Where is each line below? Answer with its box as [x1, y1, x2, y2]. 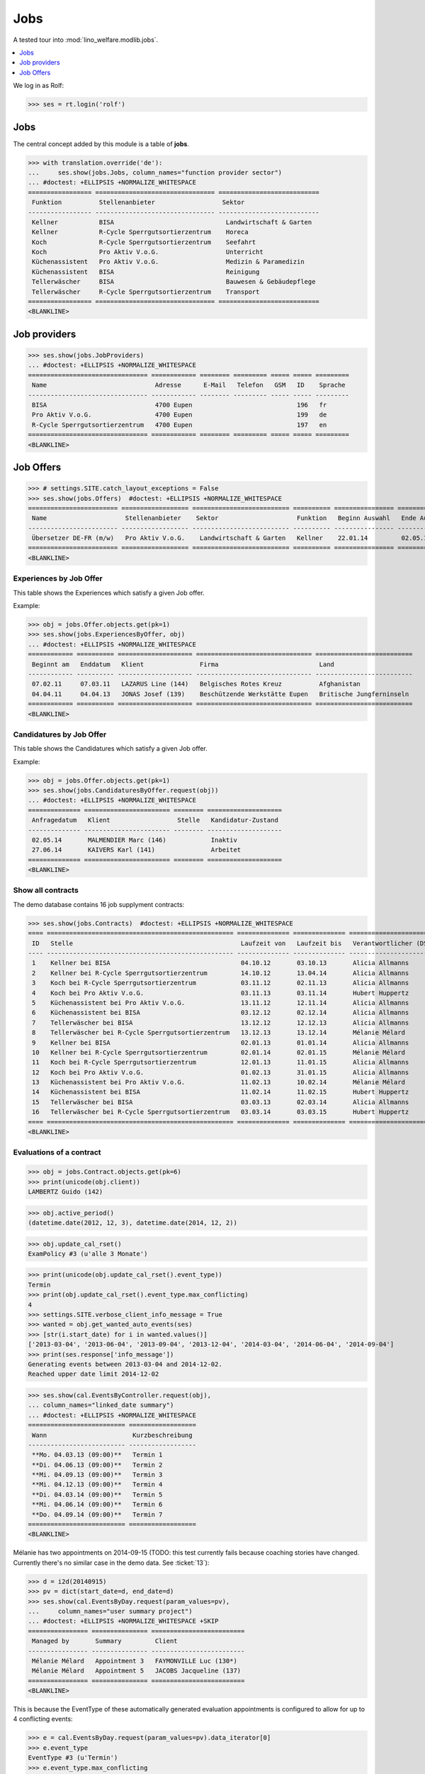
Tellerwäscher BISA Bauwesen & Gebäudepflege [32, 277, 316, 286]
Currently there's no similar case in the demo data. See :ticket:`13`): [13, 1558, 210, 1567]
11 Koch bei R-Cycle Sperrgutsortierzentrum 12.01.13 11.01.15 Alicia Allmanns [32, 1058, 409, 1067]
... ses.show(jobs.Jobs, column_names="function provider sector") [28, 168, 283, 177]
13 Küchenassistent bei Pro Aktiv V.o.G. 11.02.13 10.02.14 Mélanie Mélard [32, 1079, 405, 1086]
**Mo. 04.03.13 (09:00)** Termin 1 [32, 1451, 163, 1459]
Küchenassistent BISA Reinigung [32, 268, 260, 276]
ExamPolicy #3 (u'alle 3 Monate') [28, 1250, 148, 1257]
